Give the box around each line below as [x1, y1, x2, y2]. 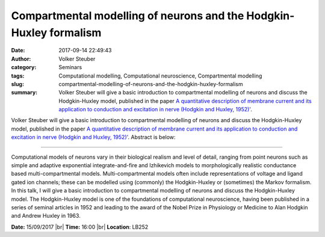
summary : [11, 89, 38, 96]
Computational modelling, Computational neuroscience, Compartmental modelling [58, 72, 262, 79]
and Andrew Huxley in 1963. [11, 212, 81, 220]
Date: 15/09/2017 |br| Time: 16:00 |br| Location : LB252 [11, 223, 149, 230]
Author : [11, 55, 31, 63]
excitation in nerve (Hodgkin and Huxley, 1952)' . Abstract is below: [11, 134, 176, 141]
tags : [11, 72, 25, 79]
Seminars [58, 64, 82, 71]
